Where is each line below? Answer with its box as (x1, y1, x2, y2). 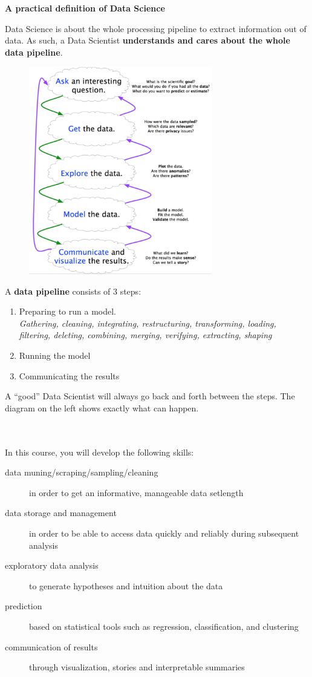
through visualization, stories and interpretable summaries (29, 661, 245, 673)
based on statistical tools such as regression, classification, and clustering (29, 620, 299, 632)
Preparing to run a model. (19, 305, 116, 318)
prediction (5, 600, 42, 612)
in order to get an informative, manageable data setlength (29, 486, 244, 499)
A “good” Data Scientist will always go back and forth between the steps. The (5, 390, 295, 402)
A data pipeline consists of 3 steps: (5, 284, 141, 297)
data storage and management (5, 506, 117, 519)
